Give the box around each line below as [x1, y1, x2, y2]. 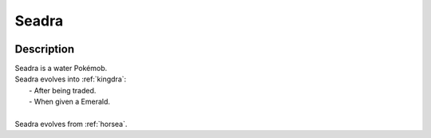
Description [14, 42, 75, 56]
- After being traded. [29, 85, 97, 95]
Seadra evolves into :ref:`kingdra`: [14, 74, 127, 84]
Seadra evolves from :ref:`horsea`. [14, 120, 128, 129]
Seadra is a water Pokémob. [14, 64, 108, 73]
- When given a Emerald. [29, 97, 111, 107]
